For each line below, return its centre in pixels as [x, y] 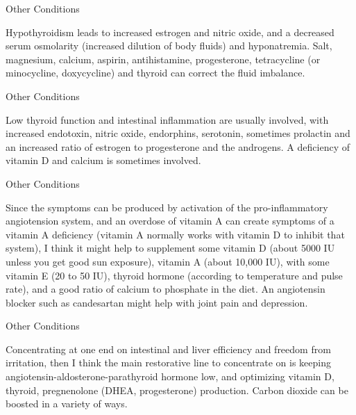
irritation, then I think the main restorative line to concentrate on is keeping [168, 363]
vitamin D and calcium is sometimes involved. [103, 160]
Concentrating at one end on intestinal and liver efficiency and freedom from [168, 349]
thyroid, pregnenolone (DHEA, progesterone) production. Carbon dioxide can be [177, 390]
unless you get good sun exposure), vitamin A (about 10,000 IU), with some [168, 261]
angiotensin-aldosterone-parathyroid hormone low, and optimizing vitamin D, [170, 376]
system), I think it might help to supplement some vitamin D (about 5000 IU [170, 248]
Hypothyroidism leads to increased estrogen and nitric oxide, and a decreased [170, 32]
